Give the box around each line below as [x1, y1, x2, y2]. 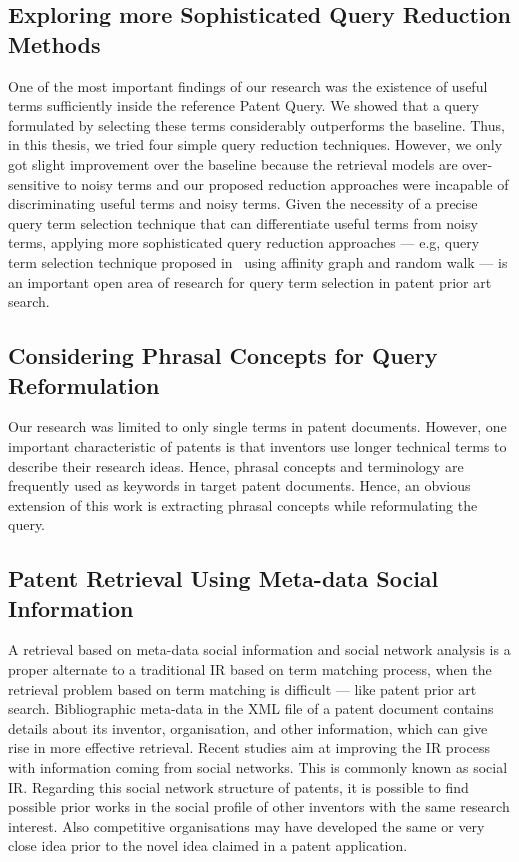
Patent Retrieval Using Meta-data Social [8, 563, 439, 594]
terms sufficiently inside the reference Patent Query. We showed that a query [8, 95, 479, 116]
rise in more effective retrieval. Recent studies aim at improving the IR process [8, 737, 490, 758]
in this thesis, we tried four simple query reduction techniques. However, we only [8, 134, 503, 155]
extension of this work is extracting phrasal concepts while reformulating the [8, 494, 478, 515]
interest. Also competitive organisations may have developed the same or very [8, 815, 485, 836]
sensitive [8, 173, 60, 194]
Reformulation [8, 369, 160, 400]
